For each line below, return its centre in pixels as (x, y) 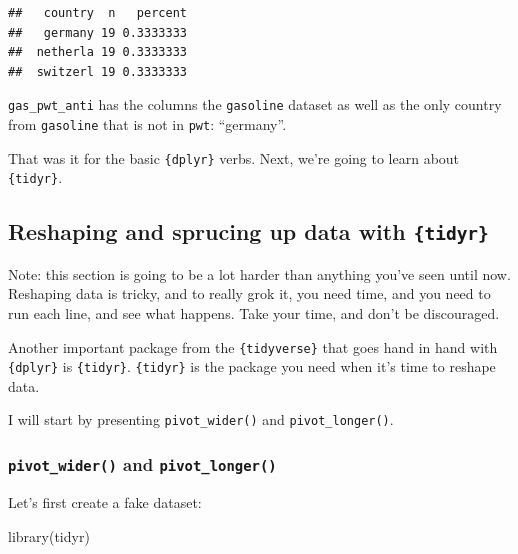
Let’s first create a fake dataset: (105, 501)
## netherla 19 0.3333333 (97, 52)
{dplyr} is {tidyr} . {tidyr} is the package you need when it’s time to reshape (252, 366)
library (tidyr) (49, 535)
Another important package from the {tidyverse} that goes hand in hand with (253, 346)
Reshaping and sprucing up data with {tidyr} (248, 231)
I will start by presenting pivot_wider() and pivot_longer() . (201, 419)
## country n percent (97, 13)
